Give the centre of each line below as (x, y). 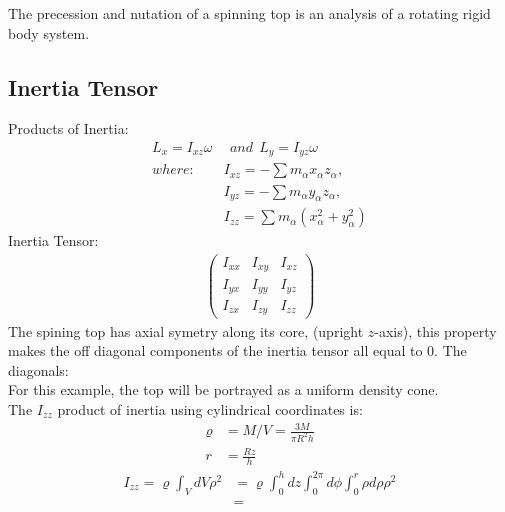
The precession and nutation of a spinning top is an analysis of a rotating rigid (249, 13)
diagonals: (38, 369)
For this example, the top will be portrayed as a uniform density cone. (223, 389)
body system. (49, 32)
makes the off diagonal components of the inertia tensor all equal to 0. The (237, 350)
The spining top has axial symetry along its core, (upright (186, 330)
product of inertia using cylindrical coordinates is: (210, 408)
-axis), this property (435, 330)
